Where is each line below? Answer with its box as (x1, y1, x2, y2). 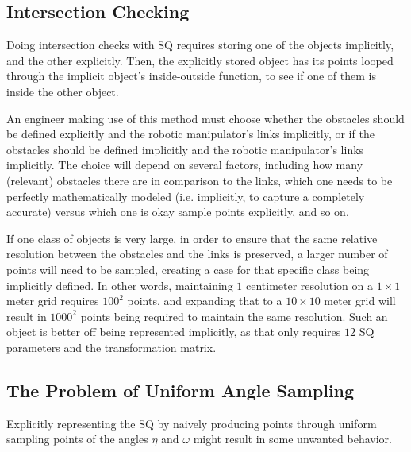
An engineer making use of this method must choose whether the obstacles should (6, 110, 405, 126)
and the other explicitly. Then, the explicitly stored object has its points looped (6, 52, 394, 68)
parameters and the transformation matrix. (6, 338, 217, 355)
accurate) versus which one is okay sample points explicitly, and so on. (6, 203, 349, 220)
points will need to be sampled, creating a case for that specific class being (6, 261, 370, 277)
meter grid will (324, 292, 396, 309)
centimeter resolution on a (245, 276, 373, 293)
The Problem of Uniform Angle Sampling (6, 377, 355, 402)
